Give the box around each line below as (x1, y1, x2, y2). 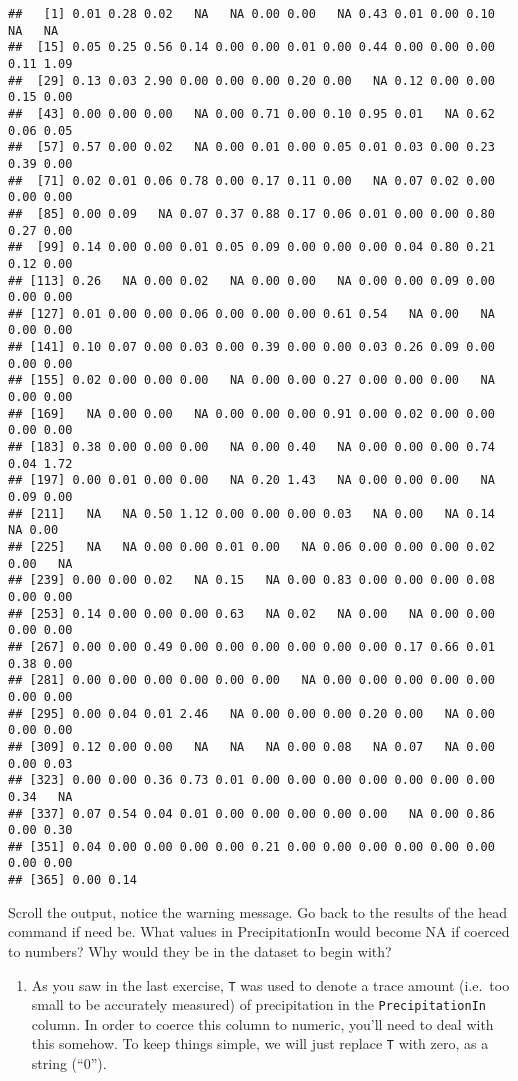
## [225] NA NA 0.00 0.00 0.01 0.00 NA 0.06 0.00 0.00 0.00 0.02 (8, 540, 495, 554)
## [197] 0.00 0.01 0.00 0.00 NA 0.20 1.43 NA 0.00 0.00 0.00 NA (8, 473, 495, 488)
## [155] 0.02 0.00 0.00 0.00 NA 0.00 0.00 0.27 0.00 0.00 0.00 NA (8, 373, 495, 388)
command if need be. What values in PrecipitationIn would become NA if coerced (8, 921, 510, 942)
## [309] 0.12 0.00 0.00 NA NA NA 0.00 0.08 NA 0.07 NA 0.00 (8, 739, 495, 754)
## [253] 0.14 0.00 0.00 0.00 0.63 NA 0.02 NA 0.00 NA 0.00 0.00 (8, 606, 495, 621)
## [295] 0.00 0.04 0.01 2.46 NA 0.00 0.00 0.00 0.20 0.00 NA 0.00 (8, 706, 495, 721)
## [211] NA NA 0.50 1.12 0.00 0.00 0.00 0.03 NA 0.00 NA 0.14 (8, 506, 495, 521)
